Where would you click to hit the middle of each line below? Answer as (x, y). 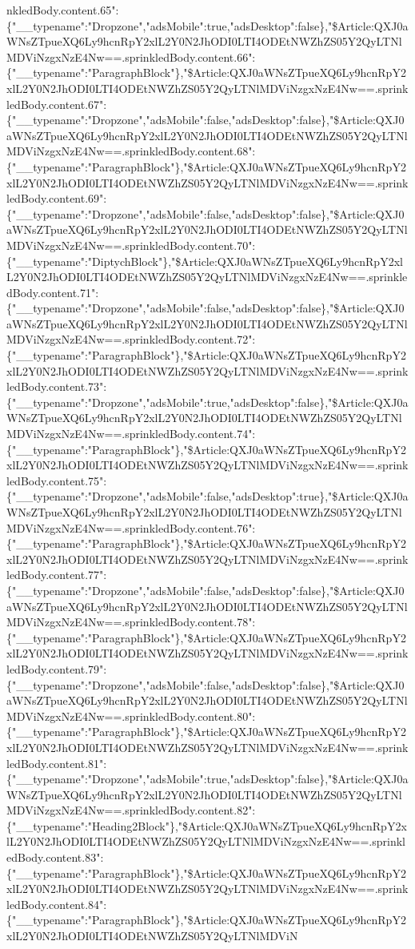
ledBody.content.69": (57, 198)
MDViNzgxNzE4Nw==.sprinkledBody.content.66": (131, 56)
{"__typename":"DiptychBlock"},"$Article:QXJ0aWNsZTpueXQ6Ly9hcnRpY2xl (205, 261)
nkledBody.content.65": (63, 10)
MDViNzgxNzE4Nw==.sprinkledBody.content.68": (131, 151)
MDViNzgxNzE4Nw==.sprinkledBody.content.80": (131, 716)
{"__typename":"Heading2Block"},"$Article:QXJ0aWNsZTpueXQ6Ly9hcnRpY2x (207, 825)
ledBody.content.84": (57, 904)
